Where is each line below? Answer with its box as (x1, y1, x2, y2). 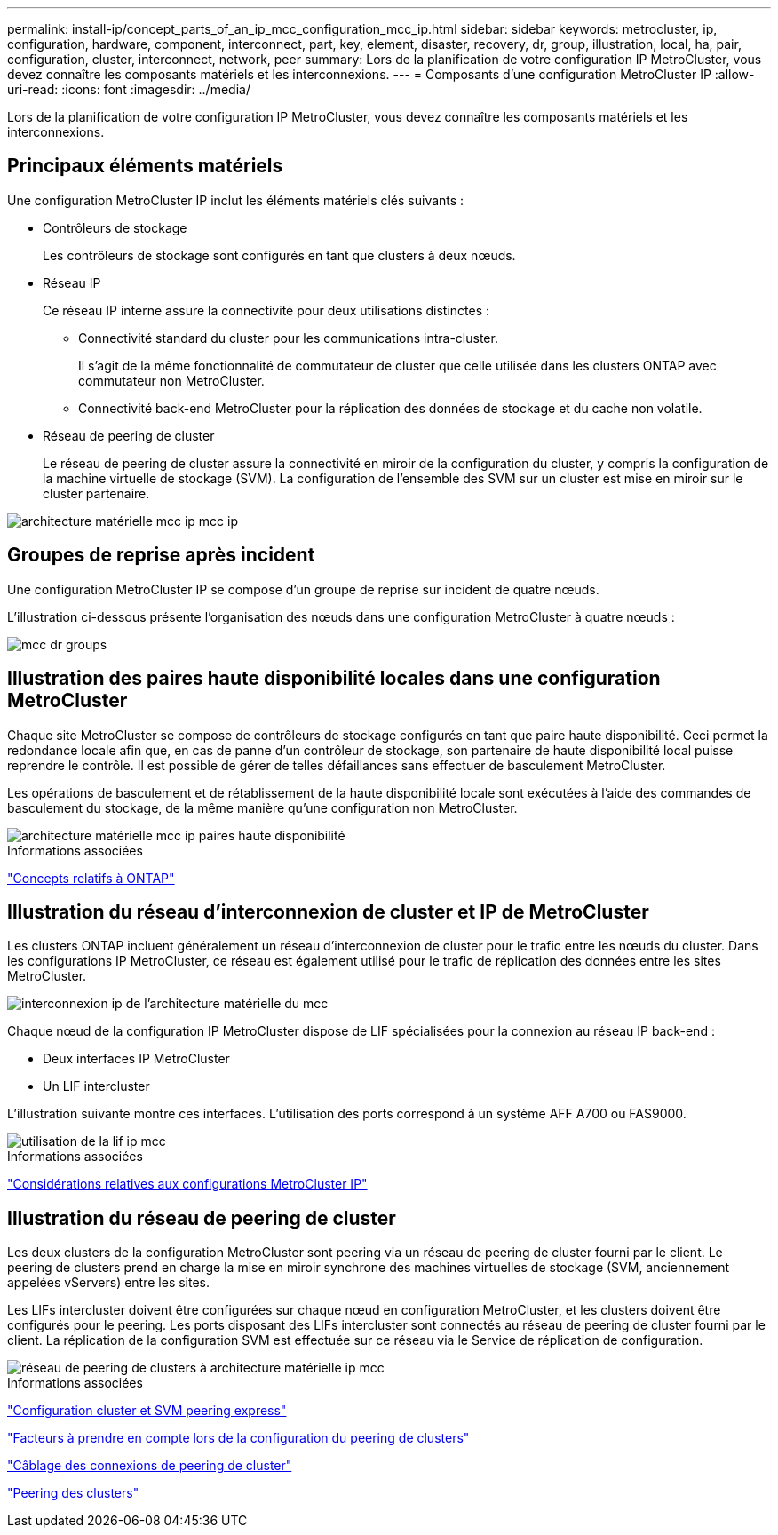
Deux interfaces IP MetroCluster (43, 1051, 230, 1067)
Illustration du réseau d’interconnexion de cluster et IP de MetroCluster (7, 900, 649, 923)
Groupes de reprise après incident (7, 544, 315, 567)
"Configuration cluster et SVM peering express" (7, 1403, 287, 1419)
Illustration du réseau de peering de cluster (7, 1206, 396, 1229)
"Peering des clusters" (7, 1485, 139, 1501)
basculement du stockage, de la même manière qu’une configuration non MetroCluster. (7, 799, 518, 815)
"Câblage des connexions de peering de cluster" (7, 1458, 292, 1474)
